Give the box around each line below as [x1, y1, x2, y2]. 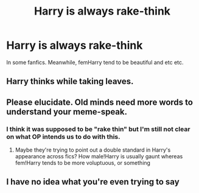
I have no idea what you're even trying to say [6, 177, 180, 187]
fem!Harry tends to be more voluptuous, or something [15, 160, 151, 167]
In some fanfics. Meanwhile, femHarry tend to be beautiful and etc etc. [6, 58, 184, 66]
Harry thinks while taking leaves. [6, 76, 134, 86]
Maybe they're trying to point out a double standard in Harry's [15, 146, 171, 153]
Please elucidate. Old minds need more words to [6, 97, 194, 107]
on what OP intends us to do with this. [6, 132, 120, 141]
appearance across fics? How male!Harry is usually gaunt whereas [15, 153, 183, 160]
